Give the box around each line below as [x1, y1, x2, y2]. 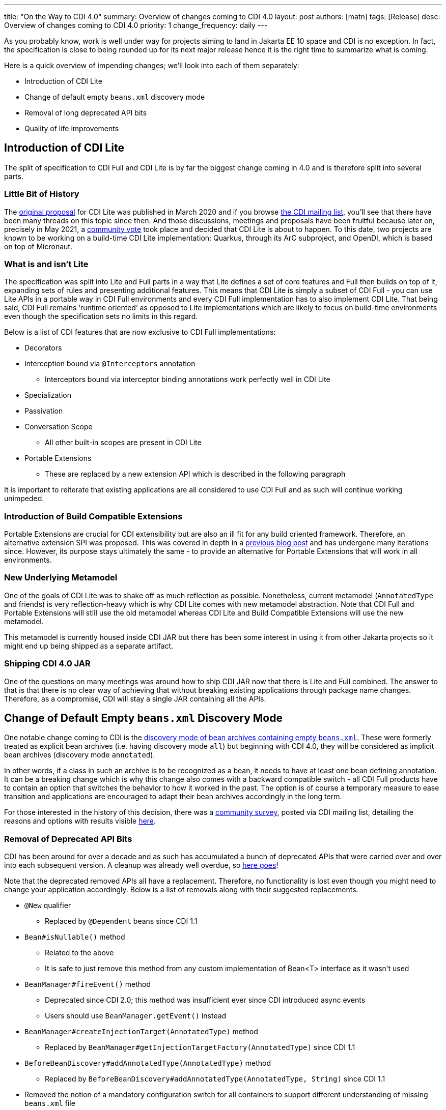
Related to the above [45, 948, 114, 957]
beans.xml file [24, 1099, 75, 1108]
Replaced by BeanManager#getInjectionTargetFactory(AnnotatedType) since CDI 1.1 [45, 1043, 355, 1052]
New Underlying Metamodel [4, 572, 118, 583]
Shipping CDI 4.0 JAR [4, 658, 91, 669]
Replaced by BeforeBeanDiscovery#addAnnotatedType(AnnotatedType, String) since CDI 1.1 [45, 1074, 385, 1084]
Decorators [24, 343, 62, 353]
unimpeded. [4, 494, 44, 503]
